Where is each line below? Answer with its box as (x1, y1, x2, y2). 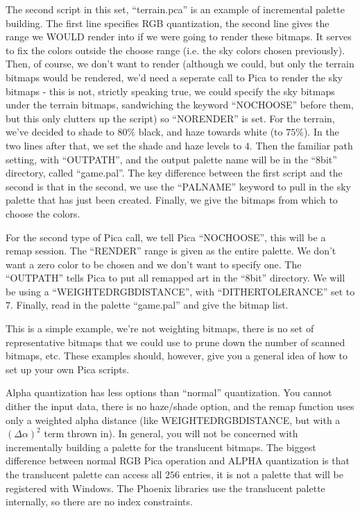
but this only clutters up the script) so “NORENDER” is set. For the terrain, (6, 111, 335, 125)
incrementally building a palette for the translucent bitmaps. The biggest (6, 439, 316, 454)
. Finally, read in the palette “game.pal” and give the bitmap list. (10, 298, 289, 312)
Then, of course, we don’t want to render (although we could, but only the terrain (6, 56, 354, 71)
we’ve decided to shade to (6, 124, 114, 139)
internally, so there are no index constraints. (6, 494, 193, 509)
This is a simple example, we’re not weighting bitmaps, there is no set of (6, 321, 314, 336)
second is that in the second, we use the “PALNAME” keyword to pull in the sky (6, 179, 351, 193)
